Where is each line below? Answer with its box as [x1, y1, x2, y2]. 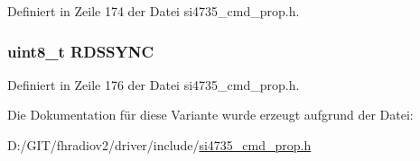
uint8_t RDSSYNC [7, 40, 154, 62]
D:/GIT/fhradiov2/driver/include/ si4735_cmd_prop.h [7, 136, 312, 154]
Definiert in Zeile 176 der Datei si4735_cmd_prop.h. [7, 75, 300, 94]
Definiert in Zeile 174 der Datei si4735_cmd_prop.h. [7, 2, 300, 20]
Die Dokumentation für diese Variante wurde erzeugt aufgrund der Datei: [7, 105, 414, 124]
